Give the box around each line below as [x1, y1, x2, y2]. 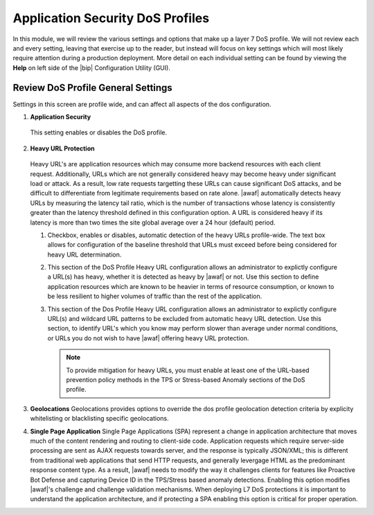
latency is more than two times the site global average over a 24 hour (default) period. [30, 218, 276, 227]
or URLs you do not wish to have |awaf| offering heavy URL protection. [47, 333, 249, 342]
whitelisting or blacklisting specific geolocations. [30, 414, 169, 423]
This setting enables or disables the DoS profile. [30, 128, 168, 137]
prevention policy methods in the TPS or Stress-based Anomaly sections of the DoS [66, 376, 305, 384]
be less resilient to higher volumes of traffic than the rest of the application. [47, 292, 262, 301]
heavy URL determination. [47, 250, 122, 259]
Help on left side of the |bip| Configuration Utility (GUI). [12, 63, 171, 72]
